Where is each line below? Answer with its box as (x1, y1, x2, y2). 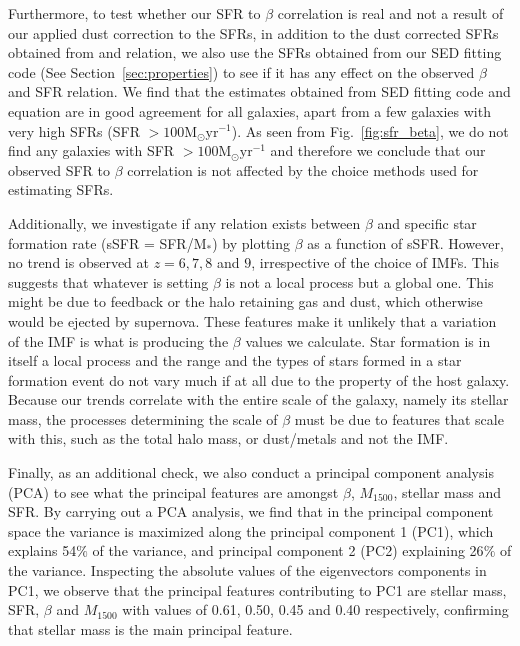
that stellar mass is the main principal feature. (8, 618, 293, 639)
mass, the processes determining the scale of (8, 408, 278, 429)
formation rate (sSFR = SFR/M (8, 232, 207, 253)
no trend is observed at (8, 252, 150, 273)
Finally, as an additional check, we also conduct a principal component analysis (8, 462, 494, 483)
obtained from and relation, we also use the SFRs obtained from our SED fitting (8, 42, 502, 63)
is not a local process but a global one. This (225, 271, 494, 292)
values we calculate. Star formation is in (245, 330, 491, 351)
